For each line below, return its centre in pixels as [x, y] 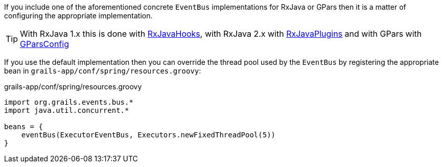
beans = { [24, 127]
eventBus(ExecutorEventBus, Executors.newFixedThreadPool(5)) [148, 135]
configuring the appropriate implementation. [78, 16]
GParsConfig [44, 44]
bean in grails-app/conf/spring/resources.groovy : [103, 71]
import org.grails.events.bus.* [69, 102]
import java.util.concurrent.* [67, 110]
